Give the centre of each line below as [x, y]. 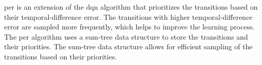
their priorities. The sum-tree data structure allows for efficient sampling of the [128, 46]
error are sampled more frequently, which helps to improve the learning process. [129, 27]
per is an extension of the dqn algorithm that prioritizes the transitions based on [131, 7]
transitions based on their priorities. [61, 56]
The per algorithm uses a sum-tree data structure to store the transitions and [126, 36]
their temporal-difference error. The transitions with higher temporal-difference [128, 17]
